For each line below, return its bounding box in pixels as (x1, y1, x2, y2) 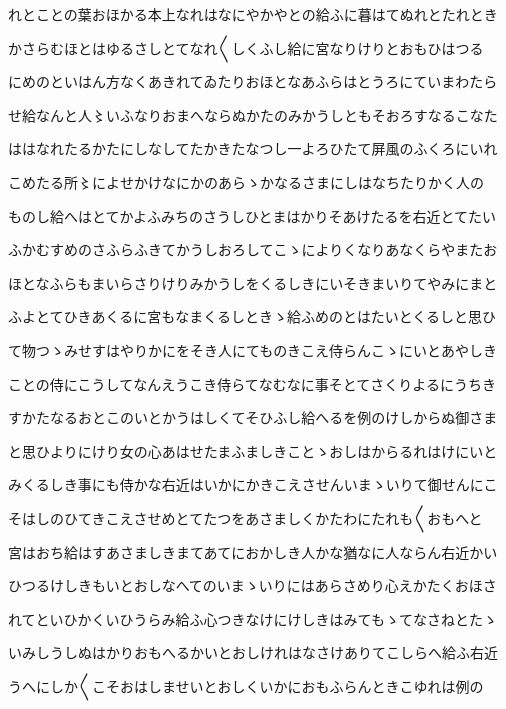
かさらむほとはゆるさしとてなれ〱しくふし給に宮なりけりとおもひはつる (8, 37, 484, 58)
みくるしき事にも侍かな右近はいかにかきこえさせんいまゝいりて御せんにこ (8, 474, 498, 495)
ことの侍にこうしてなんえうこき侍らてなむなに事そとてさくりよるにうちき (8, 373, 496, 394)
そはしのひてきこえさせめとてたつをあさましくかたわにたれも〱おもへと (8, 507, 483, 528)
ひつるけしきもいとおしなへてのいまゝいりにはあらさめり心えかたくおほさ (8, 575, 497, 596)
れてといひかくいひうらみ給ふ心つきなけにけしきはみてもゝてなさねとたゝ (8, 608, 497, 629)
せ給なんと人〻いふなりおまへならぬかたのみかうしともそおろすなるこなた (8, 104, 498, 125)
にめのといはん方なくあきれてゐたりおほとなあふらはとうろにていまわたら (8, 71, 498, 92)
